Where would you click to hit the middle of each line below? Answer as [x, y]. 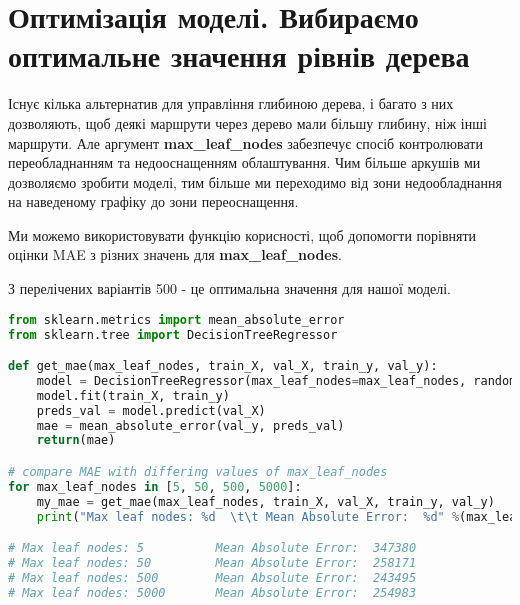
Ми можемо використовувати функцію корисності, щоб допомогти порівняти [242, 234]
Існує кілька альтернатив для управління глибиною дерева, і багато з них [231, 103]
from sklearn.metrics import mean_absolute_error [176, 319]
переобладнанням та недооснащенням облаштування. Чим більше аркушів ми [244, 162]
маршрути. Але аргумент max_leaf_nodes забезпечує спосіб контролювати [245, 142]
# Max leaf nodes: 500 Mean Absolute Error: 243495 [212, 577]
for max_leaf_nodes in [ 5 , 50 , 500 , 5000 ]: [155, 486]
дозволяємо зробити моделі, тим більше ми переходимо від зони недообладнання [255, 181]
